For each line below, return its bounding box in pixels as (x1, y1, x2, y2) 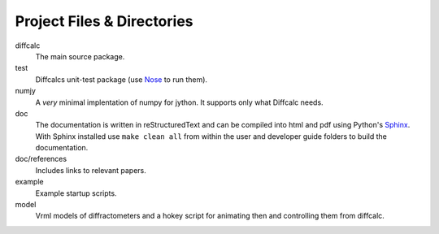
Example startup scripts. (35, 188, 117, 198)
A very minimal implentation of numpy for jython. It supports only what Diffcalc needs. (35, 97, 324, 107)
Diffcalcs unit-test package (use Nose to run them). (35, 74, 207, 84)
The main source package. (35, 51, 125, 61)
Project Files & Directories (15, 12, 194, 30)
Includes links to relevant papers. (35, 165, 146, 175)
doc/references (15, 154, 67, 164)
